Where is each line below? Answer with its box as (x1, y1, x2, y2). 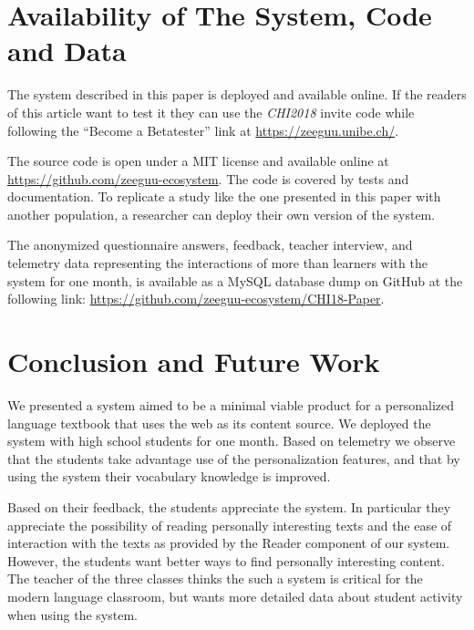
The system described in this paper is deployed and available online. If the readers (7, 85, 467, 104)
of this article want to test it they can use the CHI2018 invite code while (7, 102, 415, 121)
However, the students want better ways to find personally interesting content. (7, 551, 446, 570)
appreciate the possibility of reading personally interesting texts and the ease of (7, 515, 452, 534)
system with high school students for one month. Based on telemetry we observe (7, 431, 456, 450)
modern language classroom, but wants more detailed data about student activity (7, 586, 463, 605)
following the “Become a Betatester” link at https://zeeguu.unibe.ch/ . (7, 120, 399, 139)
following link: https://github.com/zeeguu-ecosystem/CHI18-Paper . (7, 289, 385, 308)
